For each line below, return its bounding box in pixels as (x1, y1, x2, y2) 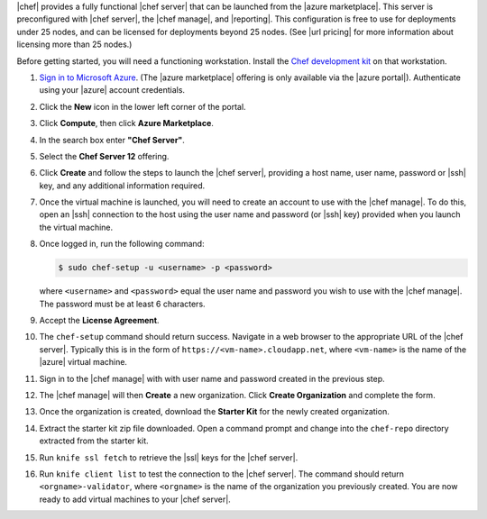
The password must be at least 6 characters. (39, 298, 207, 309)
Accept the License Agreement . (39, 315, 160, 325)
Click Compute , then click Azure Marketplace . (39, 118, 214, 129)
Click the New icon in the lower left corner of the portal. (39, 101, 247, 112)
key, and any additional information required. (39, 180, 206, 191)
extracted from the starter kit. (39, 435, 149, 446)
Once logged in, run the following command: (39, 239, 205, 250)
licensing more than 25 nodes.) (16, 39, 133, 50)
